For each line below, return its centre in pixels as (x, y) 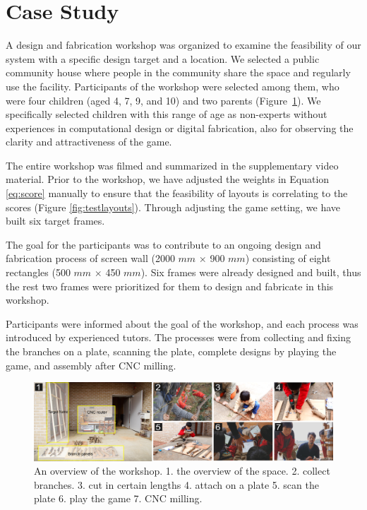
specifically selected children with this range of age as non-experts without (167, 114)
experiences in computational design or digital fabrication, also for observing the (180, 127)
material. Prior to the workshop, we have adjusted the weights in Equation (168, 179)
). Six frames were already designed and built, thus (251, 272)
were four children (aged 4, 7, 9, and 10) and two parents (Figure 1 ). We (163, 100)
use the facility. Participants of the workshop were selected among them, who (173, 86)
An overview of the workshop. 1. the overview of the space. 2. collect (182, 471)
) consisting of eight (288, 258)
